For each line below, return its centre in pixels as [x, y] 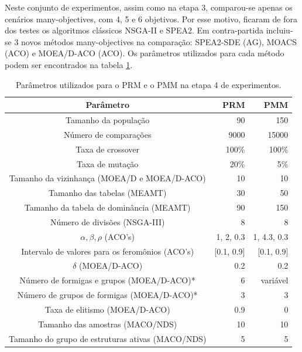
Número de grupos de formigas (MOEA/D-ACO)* [107, 295]
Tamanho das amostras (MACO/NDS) [108, 324]
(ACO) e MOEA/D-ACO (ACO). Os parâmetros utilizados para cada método [145, 53]
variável [274, 280]
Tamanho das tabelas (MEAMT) [107, 193]
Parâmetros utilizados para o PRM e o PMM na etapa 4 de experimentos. [148, 84]
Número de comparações [107, 134]
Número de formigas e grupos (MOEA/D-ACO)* [107, 280]
